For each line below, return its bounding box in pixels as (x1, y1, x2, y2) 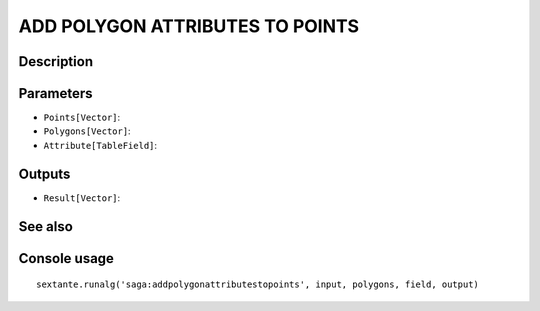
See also (18, 218, 74, 235)
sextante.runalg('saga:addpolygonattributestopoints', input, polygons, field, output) (36, 279, 480, 290)
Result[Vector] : (43, 191, 121, 204)
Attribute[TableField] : (43, 139, 158, 151)
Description (18, 53, 94, 70)
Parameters (18, 85, 93, 102)
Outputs (18, 165, 71, 182)
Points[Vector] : (43, 111, 121, 124)
